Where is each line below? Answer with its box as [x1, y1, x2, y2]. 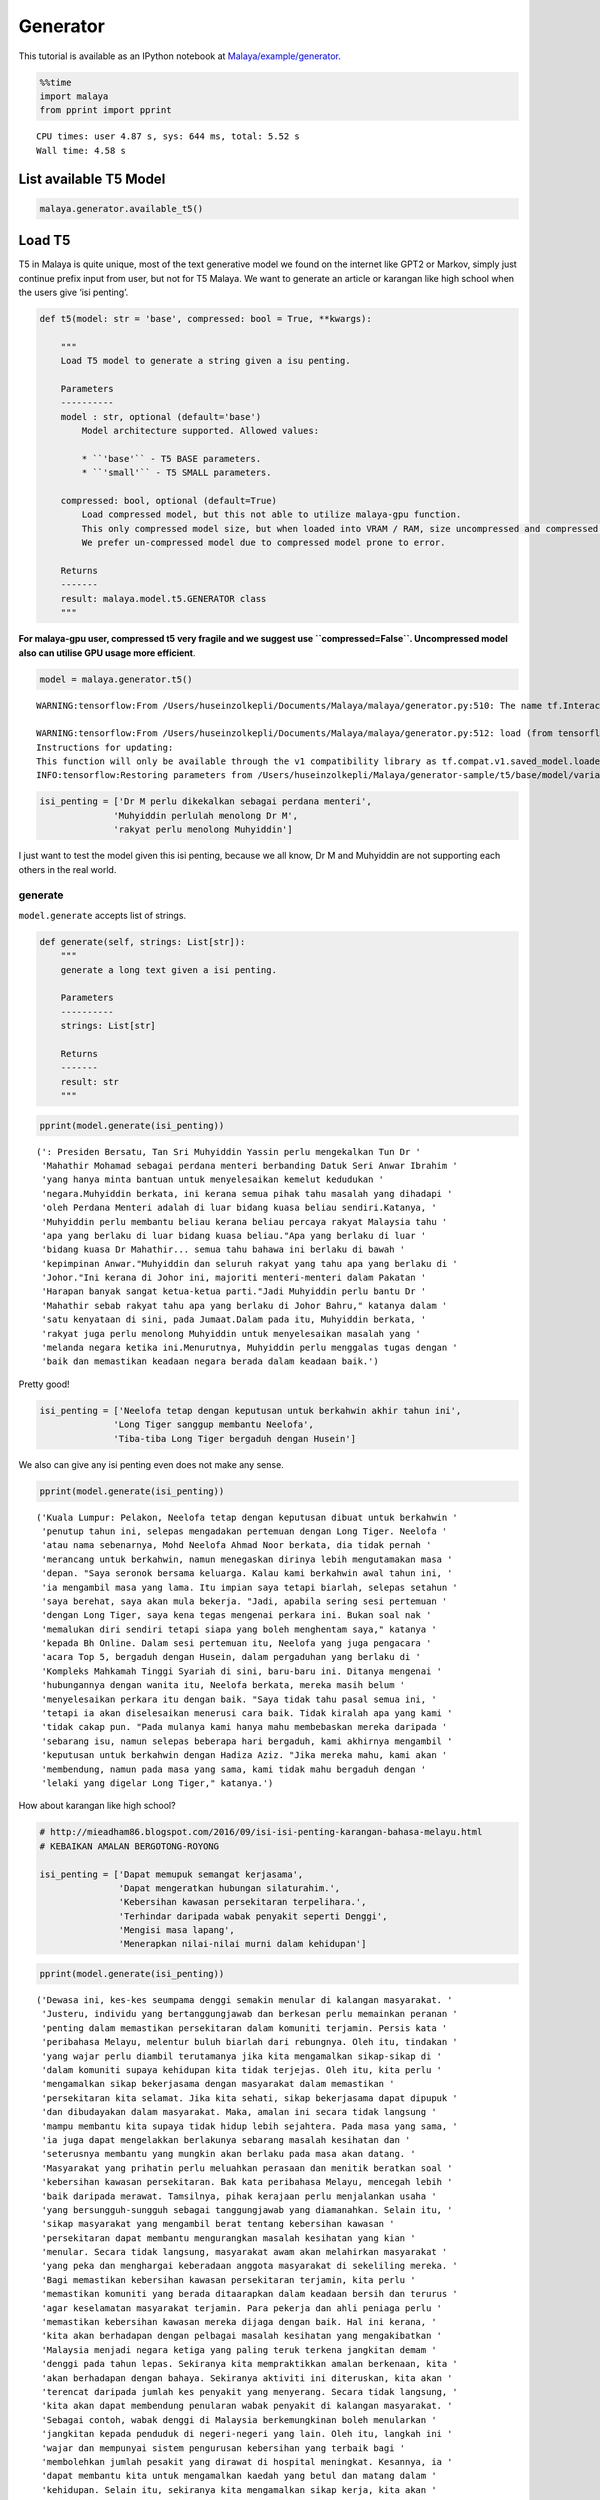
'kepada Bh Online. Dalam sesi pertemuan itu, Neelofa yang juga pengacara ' [41, 1638, 432, 1649]
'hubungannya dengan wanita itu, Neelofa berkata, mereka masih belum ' [41, 1680, 406, 1691]
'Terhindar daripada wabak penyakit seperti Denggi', [118, 1910, 388, 1922]
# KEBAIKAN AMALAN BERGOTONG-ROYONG [39, 1840, 220, 1852]
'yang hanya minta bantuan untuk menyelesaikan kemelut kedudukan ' [41, 1174, 385, 1185]
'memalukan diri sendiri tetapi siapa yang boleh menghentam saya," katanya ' [41, 1623, 437, 1635]
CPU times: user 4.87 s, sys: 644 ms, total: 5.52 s [36, 131, 300, 142]
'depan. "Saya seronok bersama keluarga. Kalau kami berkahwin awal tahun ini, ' [41, 1568, 453, 1579]
